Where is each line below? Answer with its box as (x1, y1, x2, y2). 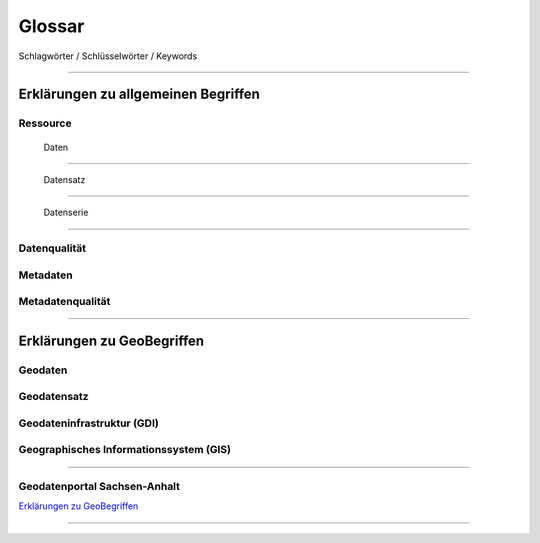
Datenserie (43, 206, 89, 219)
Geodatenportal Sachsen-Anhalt (18, 480, 180, 494)
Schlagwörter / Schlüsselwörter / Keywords (18, 50, 198, 62)
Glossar (18, 15, 85, 37)
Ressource (18, 116, 72, 130)
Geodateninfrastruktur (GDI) (18, 416, 159, 430)
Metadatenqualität (18, 295, 111, 309)
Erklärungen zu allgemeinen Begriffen (18, 86, 260, 103)
